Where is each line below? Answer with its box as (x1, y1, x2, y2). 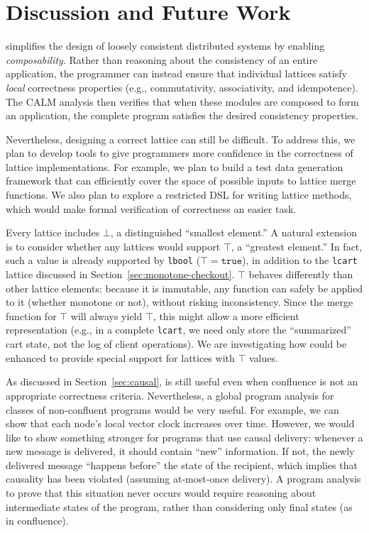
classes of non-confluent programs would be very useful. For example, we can (6, 402, 339, 417)
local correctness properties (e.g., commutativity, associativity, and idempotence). (6, 79, 358, 94)
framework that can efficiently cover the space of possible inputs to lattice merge (6, 173, 356, 188)
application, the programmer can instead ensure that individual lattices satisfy (6, 66, 347, 81)
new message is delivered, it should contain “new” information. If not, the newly (6, 444, 355, 458)
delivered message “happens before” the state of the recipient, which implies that (6, 457, 358, 472)
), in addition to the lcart (242, 253, 358, 268)
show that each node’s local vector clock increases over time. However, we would (6, 416, 355, 431)
